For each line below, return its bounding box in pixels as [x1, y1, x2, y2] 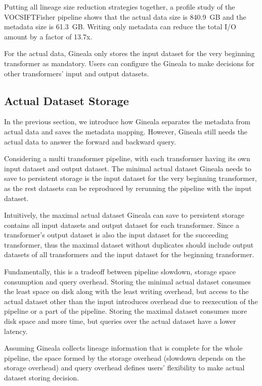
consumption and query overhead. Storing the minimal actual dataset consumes [4, 276, 251, 286]
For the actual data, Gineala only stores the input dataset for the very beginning [4, 48, 255, 59]
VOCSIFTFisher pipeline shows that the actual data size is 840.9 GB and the [4, 11, 246, 22]
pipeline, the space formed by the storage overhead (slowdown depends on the [4, 352, 246, 363]
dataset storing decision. [4, 372, 79, 383]
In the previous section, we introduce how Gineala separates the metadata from [4, 116, 251, 127]
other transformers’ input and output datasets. [4, 68, 149, 78]
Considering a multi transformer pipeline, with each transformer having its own [4, 153, 250, 164]
